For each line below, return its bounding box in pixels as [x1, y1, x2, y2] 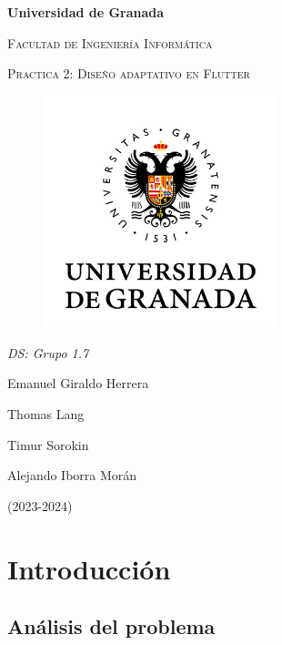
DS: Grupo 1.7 [7, 343, 89, 362]
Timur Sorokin [7, 435, 89, 454]
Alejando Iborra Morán [7, 466, 137, 485]
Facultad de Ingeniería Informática [7, 33, 213, 52]
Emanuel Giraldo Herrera [7, 374, 149, 393]
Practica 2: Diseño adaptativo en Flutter [7, 64, 250, 83]
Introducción [7, 549, 171, 587]
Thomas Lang [7, 404, 85, 423]
